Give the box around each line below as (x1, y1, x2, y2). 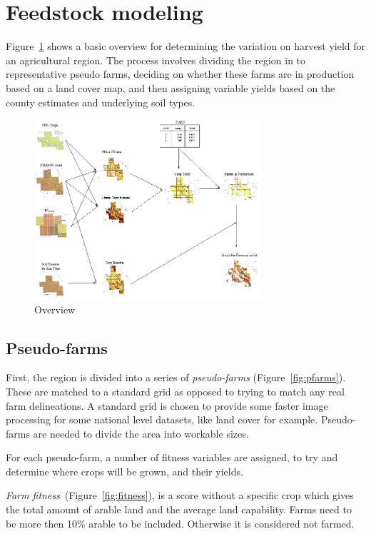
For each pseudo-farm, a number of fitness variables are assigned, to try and (6, 450, 338, 465)
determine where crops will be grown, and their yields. (6, 463, 243, 478)
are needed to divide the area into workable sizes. (33, 425, 249, 440)
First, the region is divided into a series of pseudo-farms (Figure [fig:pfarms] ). (6, 370, 346, 385)
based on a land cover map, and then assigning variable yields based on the (6, 80, 335, 95)
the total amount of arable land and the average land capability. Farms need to (6, 502, 352, 517)
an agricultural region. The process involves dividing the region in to (6, 52, 306, 67)
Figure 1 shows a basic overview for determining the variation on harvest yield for (6, 39, 366, 54)
